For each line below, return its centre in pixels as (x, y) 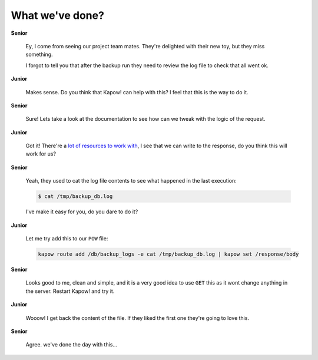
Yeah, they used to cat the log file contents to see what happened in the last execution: (131, 181)
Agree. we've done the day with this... (72, 345)
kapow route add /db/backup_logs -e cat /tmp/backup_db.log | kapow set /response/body (168, 254)
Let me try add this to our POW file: (67, 238)
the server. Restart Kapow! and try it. (70, 291)
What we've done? (57, 15)
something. (39, 55)
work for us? (41, 154)
